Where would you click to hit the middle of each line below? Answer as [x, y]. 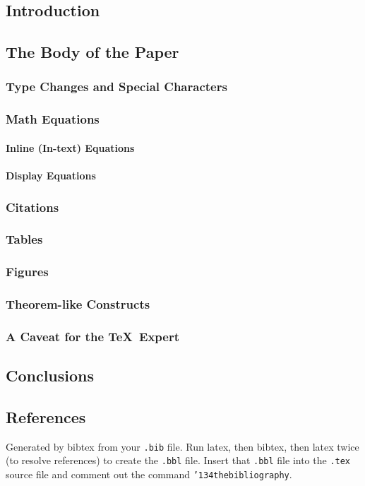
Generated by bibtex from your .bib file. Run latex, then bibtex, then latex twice [182, 446]
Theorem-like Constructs [78, 304]
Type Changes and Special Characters [116, 87]
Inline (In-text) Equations [70, 147]
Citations [32, 207]
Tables [24, 239]
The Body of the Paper [92, 52]
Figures [27, 272]
